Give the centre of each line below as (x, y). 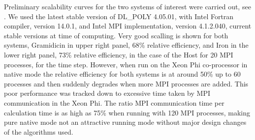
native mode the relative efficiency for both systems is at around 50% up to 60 (122, 74)
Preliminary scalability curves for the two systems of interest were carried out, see (127, 6)
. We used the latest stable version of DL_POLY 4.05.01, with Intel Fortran (119, 16)
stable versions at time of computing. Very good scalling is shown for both (116, 35)
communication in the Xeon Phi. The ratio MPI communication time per (114, 102)
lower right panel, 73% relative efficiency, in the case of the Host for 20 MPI (119, 54)
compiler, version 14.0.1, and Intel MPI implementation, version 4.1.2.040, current (128, 26)
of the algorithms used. (39, 131)
